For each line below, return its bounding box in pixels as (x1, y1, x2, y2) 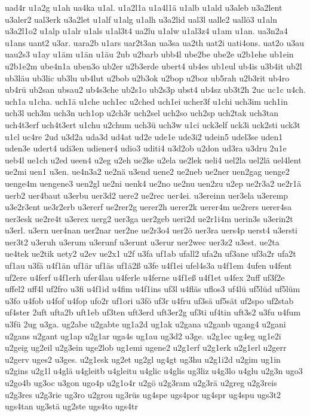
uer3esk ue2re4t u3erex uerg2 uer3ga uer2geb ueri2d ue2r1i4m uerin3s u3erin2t (5, 212, 293, 224)
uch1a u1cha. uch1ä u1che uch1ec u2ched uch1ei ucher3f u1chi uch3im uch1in (5, 95, 288, 107)
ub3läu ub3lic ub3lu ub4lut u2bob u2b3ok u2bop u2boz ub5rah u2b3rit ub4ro (5, 71, 290, 84)
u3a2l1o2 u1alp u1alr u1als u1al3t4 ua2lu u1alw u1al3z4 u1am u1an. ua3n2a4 (5, 25, 288, 37)
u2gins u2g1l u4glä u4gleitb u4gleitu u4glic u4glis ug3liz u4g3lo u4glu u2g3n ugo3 (5, 365, 303, 377)
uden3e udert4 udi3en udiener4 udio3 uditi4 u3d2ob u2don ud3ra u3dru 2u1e (5, 142, 287, 154)
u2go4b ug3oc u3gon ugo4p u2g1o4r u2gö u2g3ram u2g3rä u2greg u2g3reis (5, 376, 277, 388)
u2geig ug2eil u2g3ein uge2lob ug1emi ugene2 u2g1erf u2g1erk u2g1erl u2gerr (5, 341, 287, 354)
